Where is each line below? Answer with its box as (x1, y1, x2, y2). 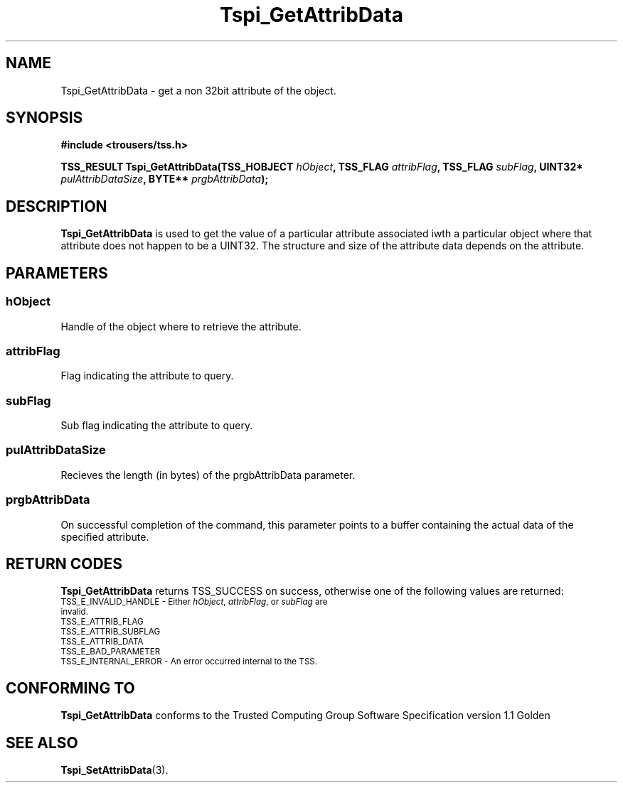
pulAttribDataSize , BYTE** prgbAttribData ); (60, 173, 269, 185)
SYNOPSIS (6, 109, 83, 127)
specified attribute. (60, 530, 149, 543)
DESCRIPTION (6, 197, 107, 215)
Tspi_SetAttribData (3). (60, 764, 169, 777)
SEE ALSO (6, 733, 78, 752)
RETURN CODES (6, 554, 123, 573)
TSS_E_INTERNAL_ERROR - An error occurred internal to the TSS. (60, 657, 318, 667)
